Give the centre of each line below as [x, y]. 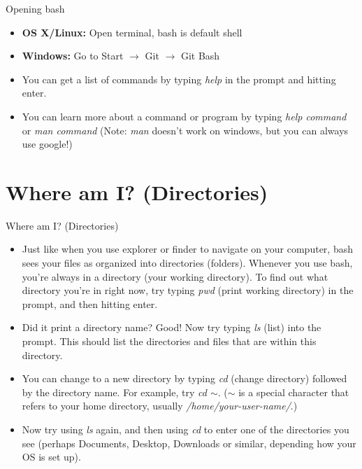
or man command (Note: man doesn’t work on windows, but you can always [185, 130]
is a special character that [294, 392]
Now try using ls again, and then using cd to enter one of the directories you [186, 429]
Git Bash [200, 56]
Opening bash [35, 8]
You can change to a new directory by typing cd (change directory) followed [184, 378]
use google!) [47, 144]
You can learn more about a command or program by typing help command [184, 116]
